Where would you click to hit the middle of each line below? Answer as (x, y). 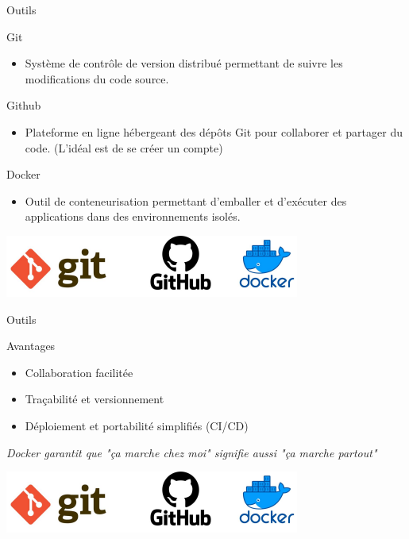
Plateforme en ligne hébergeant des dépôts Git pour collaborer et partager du (214, 131)
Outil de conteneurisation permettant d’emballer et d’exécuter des (186, 200)
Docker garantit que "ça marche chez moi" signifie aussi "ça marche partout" (192, 452)
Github (24, 105)
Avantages (31, 346)
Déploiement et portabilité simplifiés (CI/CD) (137, 425)
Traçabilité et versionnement (95, 399)
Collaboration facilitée (79, 372)
